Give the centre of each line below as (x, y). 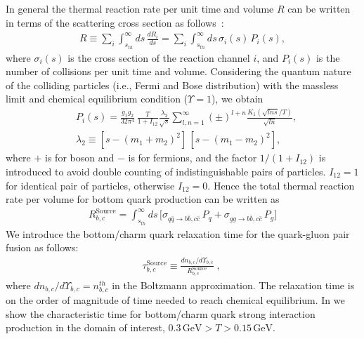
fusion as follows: (42, 247)
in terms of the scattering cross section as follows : (115, 22)
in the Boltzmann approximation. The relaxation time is (233, 285)
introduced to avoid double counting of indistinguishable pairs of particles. (166, 171)
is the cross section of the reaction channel (159, 57)
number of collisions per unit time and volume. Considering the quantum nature (178, 71)
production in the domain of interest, (85, 327)
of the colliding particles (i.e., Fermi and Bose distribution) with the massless (172, 85)
